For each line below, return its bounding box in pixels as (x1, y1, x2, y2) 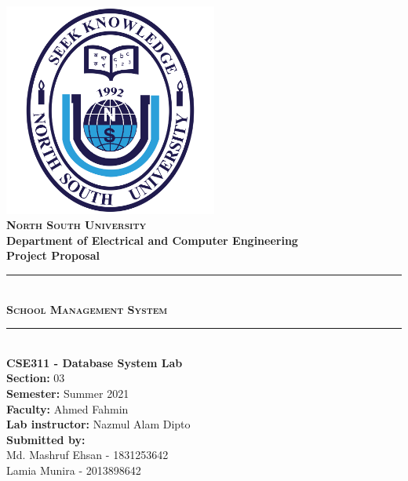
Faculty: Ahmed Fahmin (6, 400, 129, 417)
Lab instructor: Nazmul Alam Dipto (6, 416, 191, 432)
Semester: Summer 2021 (6, 384, 129, 401)
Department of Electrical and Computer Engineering (6, 231, 298, 248)
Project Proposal (6, 247, 100, 264)
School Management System (6, 301, 168, 317)
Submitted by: (6, 431, 86, 447)
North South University (6, 217, 147, 233)
